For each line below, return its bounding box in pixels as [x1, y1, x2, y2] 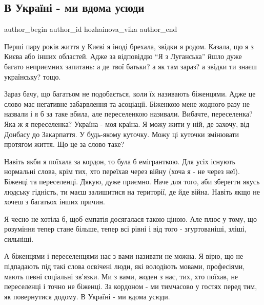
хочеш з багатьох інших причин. [4, 196, 105, 207]
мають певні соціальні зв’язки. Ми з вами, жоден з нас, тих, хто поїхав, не [4, 271, 238, 281]
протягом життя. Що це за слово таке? [4, 139, 125, 149]
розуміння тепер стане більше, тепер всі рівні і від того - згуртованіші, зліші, [4, 223, 247, 234]
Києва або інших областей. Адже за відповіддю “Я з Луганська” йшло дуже [4, 51, 242, 62]
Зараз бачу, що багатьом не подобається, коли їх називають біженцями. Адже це [4, 88, 256, 99]
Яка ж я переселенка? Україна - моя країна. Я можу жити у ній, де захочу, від [4, 118, 250, 129]
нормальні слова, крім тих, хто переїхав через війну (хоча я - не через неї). [4, 166, 240, 177]
